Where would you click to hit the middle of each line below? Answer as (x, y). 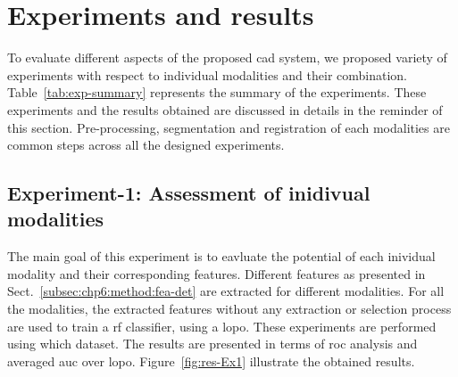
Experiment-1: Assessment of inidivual (189, 193)
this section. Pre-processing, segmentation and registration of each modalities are (229, 127)
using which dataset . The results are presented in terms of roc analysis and (212, 344)
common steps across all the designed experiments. (146, 145)
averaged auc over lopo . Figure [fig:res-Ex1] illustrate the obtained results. (211, 361)
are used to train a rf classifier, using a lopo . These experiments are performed (222, 326)
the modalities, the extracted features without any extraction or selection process (229, 309)
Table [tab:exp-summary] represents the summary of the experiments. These (217, 92)
